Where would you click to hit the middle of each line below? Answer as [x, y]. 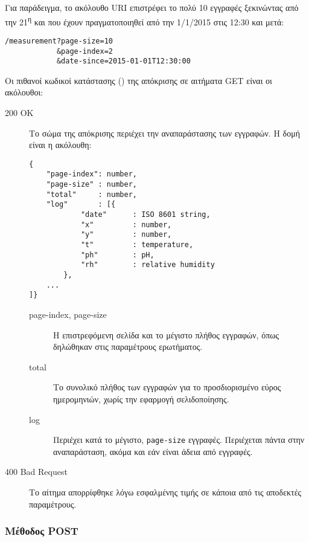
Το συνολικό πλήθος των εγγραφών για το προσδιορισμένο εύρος [167, 387]
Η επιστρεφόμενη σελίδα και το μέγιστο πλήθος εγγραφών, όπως [166, 334]
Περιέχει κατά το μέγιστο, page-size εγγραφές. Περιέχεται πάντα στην [179, 440]
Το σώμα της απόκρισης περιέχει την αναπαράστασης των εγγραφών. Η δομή [164, 133]
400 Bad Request [36, 472]
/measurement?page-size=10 [59, 41]
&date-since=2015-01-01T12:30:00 [123, 61]
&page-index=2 [84, 51]
